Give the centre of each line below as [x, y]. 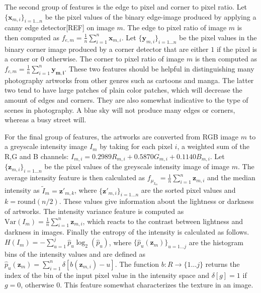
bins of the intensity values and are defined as [75, 254]
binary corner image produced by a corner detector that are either [107, 49]
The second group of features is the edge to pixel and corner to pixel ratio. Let [126, 7]
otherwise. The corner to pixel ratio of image [115, 59]
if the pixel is [237, 49]
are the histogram [216, 242]
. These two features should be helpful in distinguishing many [159, 68]
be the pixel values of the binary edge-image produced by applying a [151, 16]
